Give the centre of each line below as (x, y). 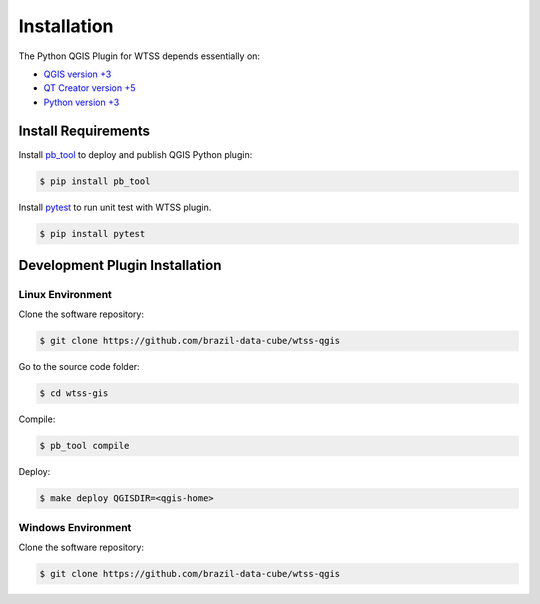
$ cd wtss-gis (74, 393)
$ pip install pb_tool (95, 181)
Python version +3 (81, 102)
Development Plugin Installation (120, 265)
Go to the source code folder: (79, 367)
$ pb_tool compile (84, 446)
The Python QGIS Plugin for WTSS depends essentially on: (139, 56)
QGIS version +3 (77, 74)
